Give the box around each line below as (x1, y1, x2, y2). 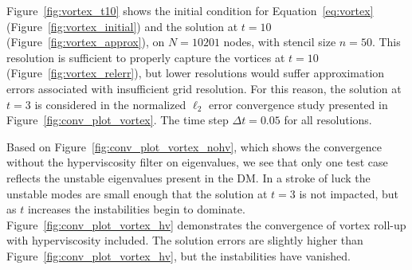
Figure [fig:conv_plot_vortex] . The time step (6, 112, 229, 128)
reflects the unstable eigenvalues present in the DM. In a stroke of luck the (6, 169, 371, 186)
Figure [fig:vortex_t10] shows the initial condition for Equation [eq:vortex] (6, 2, 374, 18)
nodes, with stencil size (223, 33, 336, 50)
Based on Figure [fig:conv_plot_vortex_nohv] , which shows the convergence (6, 138, 382, 155)
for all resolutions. (284, 112, 372, 128)
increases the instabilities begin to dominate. (27, 201, 245, 217)
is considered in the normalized (34, 96, 186, 112)
